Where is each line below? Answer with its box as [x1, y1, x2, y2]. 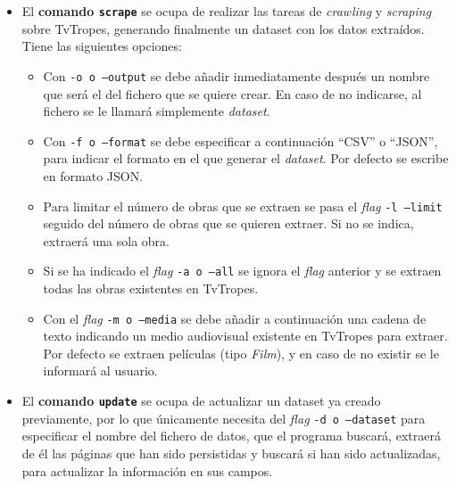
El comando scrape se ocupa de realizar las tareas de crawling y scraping [21, 2, 432, 20]
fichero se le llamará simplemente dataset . [43, 102, 270, 120]
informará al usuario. [43, 361, 158, 380]
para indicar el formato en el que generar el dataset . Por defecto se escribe [43, 149, 449, 168]
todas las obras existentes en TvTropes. [43, 279, 259, 298]
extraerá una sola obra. [43, 231, 170, 250]
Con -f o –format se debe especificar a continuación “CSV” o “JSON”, [43, 131, 438, 150]
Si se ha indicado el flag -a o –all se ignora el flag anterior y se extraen [43, 261, 442, 280]
